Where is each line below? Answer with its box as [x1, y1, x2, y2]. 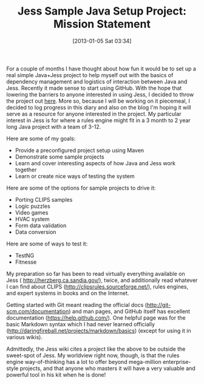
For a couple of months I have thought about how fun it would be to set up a [6, 65, 196, 72]
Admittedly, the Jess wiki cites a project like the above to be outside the [6, 345, 186, 352]
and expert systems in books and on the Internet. [6, 289, 129, 297]
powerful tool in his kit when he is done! [6, 371, 106, 378]
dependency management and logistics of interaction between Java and [6, 78, 188, 85]
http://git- [146, 301, 171, 308]
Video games [15, 208, 49, 216]
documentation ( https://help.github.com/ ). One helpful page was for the [6, 314, 186, 321]
